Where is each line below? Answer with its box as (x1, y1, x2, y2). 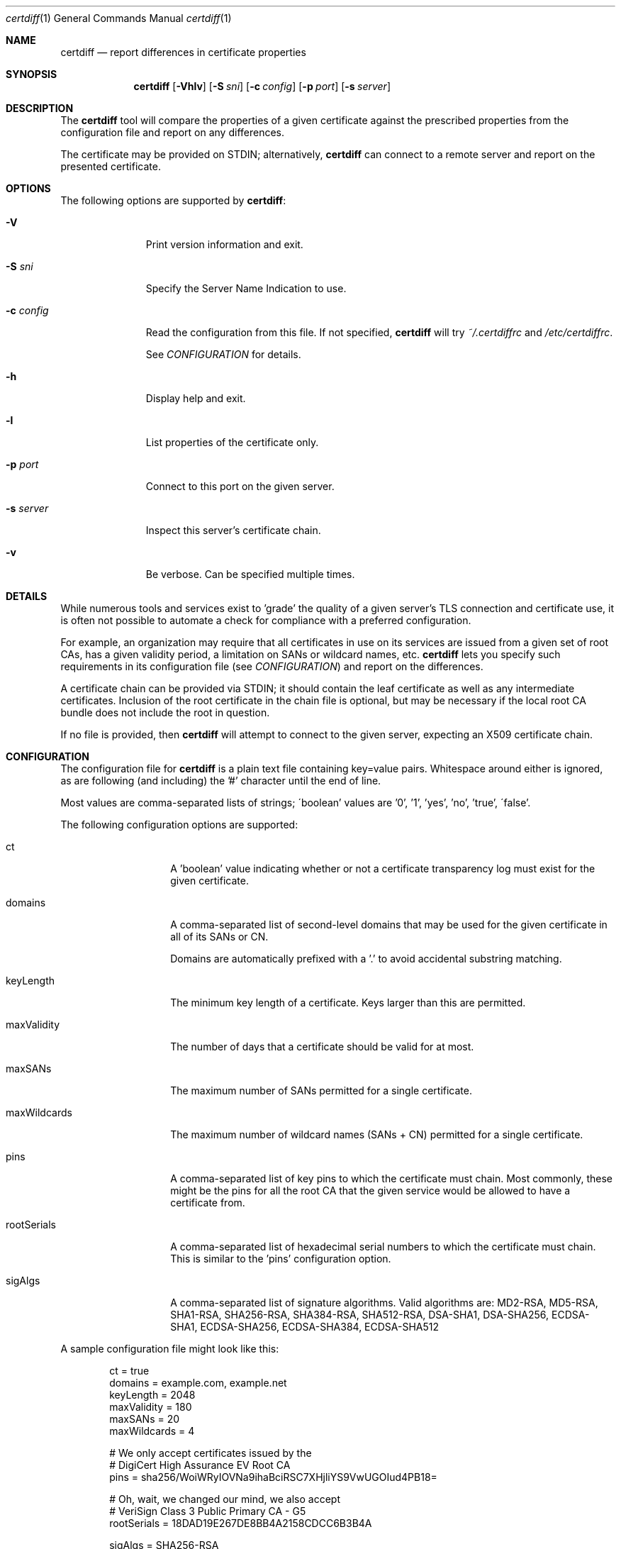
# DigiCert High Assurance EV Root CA (109, 1459, 291, 1471)
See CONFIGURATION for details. (145, 348, 301, 360)
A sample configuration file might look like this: (60, 1343, 279, 1355)
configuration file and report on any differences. (60, 126, 284, 138)
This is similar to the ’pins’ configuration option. (170, 1253, 391, 1265)
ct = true (109, 1365, 150, 1377)
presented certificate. (60, 160, 161, 172)
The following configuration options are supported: (60, 818, 298, 831)
